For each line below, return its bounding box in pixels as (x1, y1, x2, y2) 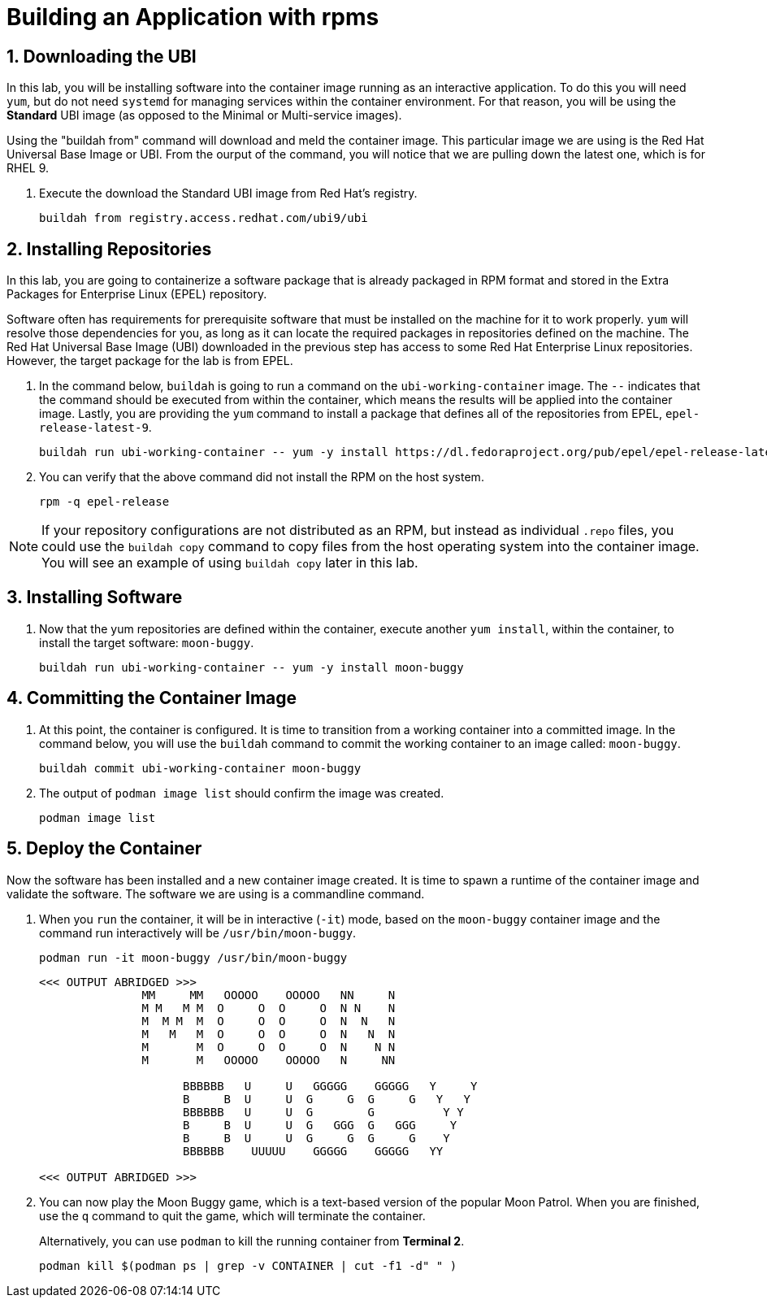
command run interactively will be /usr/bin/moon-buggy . (39, 925, 357, 940)
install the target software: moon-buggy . (39, 635, 254, 650)
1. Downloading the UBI (6, 46, 197, 67)
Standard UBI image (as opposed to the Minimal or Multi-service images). (6, 108, 402, 123)
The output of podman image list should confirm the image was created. (39, 785, 444, 800)
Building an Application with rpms (6, 3, 379, 31)
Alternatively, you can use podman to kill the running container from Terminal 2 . (39, 1233, 465, 1248)
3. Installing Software (6, 587, 183, 608)
